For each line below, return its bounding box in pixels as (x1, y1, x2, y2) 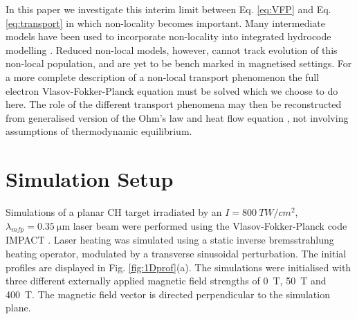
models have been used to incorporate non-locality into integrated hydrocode (6, 29, 331, 44)
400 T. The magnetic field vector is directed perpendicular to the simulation (6, 286, 330, 301)
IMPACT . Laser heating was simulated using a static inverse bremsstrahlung (6, 233, 334, 247)
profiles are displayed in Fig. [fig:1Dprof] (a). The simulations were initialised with (6, 259, 351, 274)
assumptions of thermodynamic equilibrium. (6, 124, 192, 138)
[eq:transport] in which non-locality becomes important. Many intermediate (6, 15, 325, 30)
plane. (6, 300, 31, 315)
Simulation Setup (6, 165, 174, 193)
